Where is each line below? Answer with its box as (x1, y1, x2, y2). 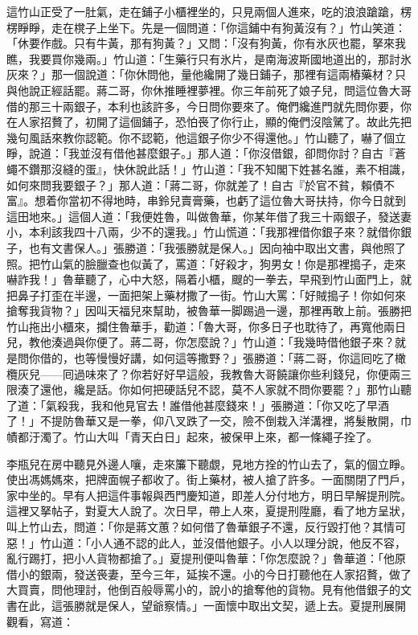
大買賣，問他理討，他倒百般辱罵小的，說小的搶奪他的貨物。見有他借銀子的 (6, 581, 400, 598)
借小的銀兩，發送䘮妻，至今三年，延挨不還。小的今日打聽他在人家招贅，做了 (6, 565, 412, 582)
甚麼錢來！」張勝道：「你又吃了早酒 (203, 396, 389, 413)
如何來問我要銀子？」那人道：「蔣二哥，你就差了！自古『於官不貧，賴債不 (6, 176, 395, 193)
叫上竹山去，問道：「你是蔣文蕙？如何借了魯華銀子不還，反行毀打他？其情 (6, 518, 395, 535)
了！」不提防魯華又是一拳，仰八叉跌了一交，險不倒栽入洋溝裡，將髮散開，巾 (6, 412, 412, 429)
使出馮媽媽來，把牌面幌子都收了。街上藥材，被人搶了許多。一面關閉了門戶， (6, 471, 412, 488)
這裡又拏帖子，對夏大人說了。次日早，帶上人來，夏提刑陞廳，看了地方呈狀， (6, 502, 412, 519)
